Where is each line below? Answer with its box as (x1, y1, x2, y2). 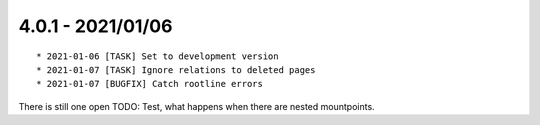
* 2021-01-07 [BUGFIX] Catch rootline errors (36, 78, 264, 90)
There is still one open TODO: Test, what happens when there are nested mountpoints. (18, 100, 375, 112)
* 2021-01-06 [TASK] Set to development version (36, 50, 279, 62)
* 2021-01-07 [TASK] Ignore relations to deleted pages (36, 64, 316, 75)
